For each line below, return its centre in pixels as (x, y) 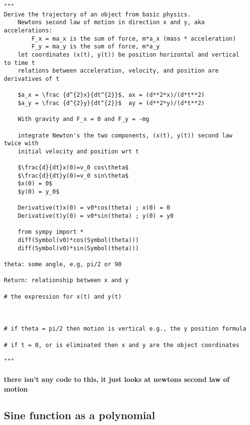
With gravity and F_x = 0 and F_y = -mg (83, 119)
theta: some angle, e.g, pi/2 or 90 (63, 264)
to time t (20, 63)
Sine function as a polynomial (80, 415)
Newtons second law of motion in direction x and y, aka (111, 23)
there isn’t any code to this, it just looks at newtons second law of (117, 379)
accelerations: (28, 30)
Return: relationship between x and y (66, 281)
